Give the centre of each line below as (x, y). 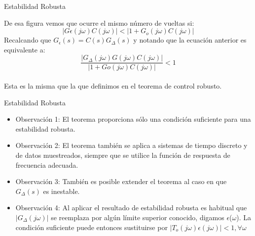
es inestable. (61, 191)
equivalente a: (25, 49)
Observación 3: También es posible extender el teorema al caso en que (121, 181)
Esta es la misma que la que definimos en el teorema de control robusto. (113, 86)
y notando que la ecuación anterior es (190, 40)
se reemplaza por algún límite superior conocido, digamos (138, 217)
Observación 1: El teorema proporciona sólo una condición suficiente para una (133, 119)
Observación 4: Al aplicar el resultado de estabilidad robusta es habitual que (131, 208)
